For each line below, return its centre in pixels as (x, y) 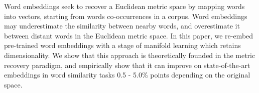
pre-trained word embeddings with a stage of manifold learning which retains (122, 45)
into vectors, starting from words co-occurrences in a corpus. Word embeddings (126, 16)
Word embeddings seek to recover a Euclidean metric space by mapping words (124, 6)
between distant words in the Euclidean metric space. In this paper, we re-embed (129, 35)
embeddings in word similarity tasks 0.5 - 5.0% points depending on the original (127, 75)
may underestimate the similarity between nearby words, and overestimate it (122, 26)
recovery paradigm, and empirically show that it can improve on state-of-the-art (127, 65)
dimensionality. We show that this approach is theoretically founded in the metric (130, 55)
